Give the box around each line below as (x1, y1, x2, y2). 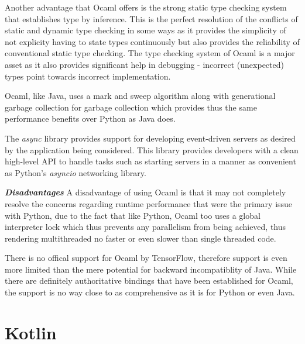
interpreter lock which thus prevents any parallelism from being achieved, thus (5, 221, 286, 233)
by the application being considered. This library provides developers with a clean (5, 143, 299, 156)
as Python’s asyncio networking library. (5, 166, 146, 178)
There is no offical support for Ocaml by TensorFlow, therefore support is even (5, 252, 287, 264)
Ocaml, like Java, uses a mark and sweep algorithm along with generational (5, 90, 276, 102)
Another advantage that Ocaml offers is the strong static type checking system (5, 1, 287, 13)
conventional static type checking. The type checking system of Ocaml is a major (5, 47, 295, 59)
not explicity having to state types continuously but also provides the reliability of (5, 35, 300, 47)
